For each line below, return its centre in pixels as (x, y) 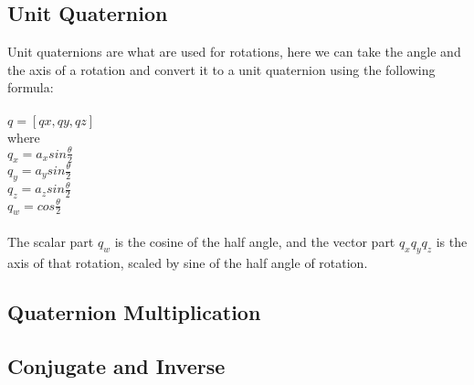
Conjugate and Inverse (116, 365)
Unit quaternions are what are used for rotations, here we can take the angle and (234, 52)
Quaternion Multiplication (134, 311)
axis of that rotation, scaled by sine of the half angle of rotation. (188, 262)
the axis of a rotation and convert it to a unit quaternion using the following (221, 69)
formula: (31, 87)
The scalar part (51, 242)
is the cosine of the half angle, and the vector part (255, 242)
